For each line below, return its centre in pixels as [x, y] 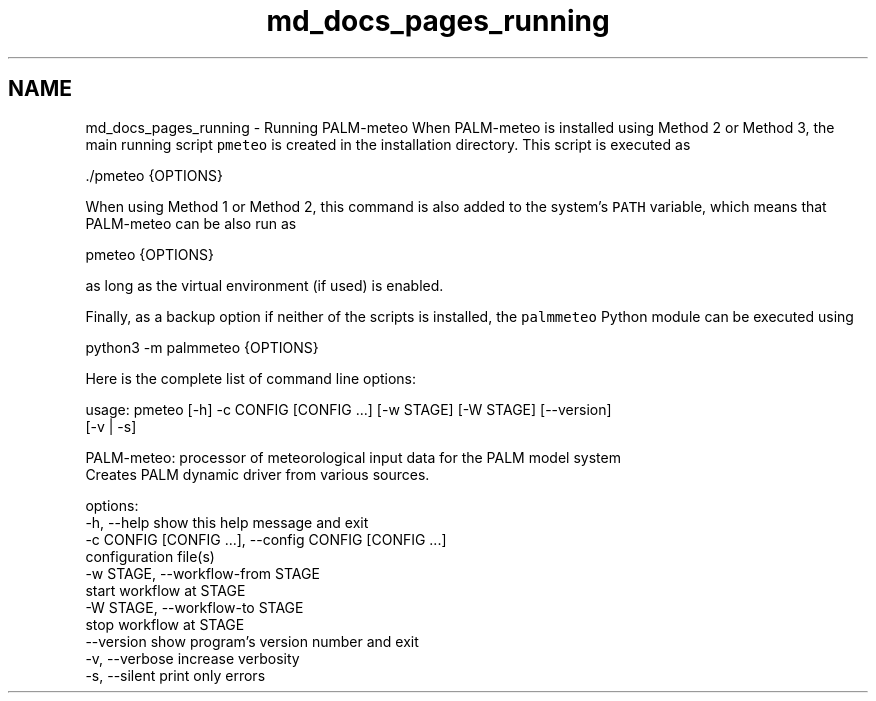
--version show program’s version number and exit [252, 641]
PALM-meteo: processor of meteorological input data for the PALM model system [353, 457]
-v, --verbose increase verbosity [192, 658]
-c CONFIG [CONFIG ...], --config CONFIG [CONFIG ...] [266, 539]
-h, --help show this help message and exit [227, 522]
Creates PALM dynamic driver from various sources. [257, 474]
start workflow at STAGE [165, 590]
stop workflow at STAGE [165, 624]
